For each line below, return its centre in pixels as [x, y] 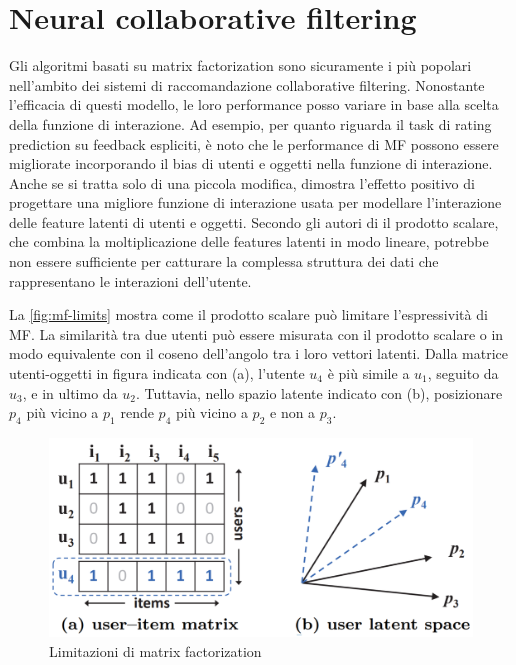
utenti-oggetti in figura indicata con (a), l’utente [157, 373]
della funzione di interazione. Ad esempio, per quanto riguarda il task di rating [250, 123]
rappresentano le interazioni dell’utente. [130, 280]
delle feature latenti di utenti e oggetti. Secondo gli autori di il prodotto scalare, [254, 221]
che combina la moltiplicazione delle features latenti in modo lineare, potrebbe [249, 241]
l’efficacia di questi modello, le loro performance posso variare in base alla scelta [254, 104]
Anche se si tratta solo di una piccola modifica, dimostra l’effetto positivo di [242, 182]
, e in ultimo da [70, 392]
